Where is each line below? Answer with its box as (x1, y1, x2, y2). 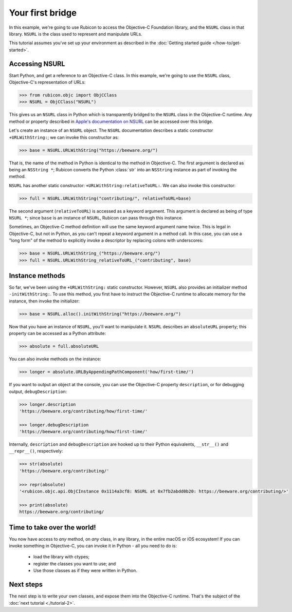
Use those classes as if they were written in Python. (33, 568, 137, 573)
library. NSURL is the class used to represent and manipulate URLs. (9, 31, 143, 37)
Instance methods (9, 272, 65, 280)
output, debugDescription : (9, 388, 67, 395)
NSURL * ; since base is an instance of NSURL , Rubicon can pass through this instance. (9, 215, 183, 221)
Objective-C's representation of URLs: (9, 79, 86, 85)
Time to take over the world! (9, 523, 96, 532)
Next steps (9, 580, 43, 589)
